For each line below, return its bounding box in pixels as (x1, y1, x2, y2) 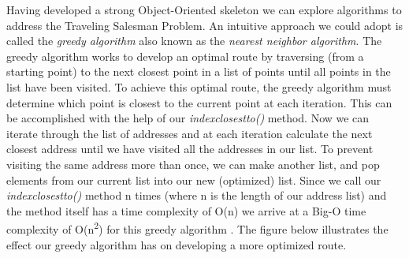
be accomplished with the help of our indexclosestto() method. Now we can (6, 110, 370, 126)
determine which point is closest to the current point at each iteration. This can (6, 94, 392, 110)
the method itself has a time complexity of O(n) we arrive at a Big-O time (6, 202, 366, 219)
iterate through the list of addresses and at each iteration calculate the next (6, 125, 373, 141)
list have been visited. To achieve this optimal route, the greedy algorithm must (6, 78, 392, 95)
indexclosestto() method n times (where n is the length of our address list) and (6, 187, 387, 204)
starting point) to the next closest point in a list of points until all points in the (6, 63, 391, 80)
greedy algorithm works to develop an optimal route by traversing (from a (6, 47, 364, 64)
